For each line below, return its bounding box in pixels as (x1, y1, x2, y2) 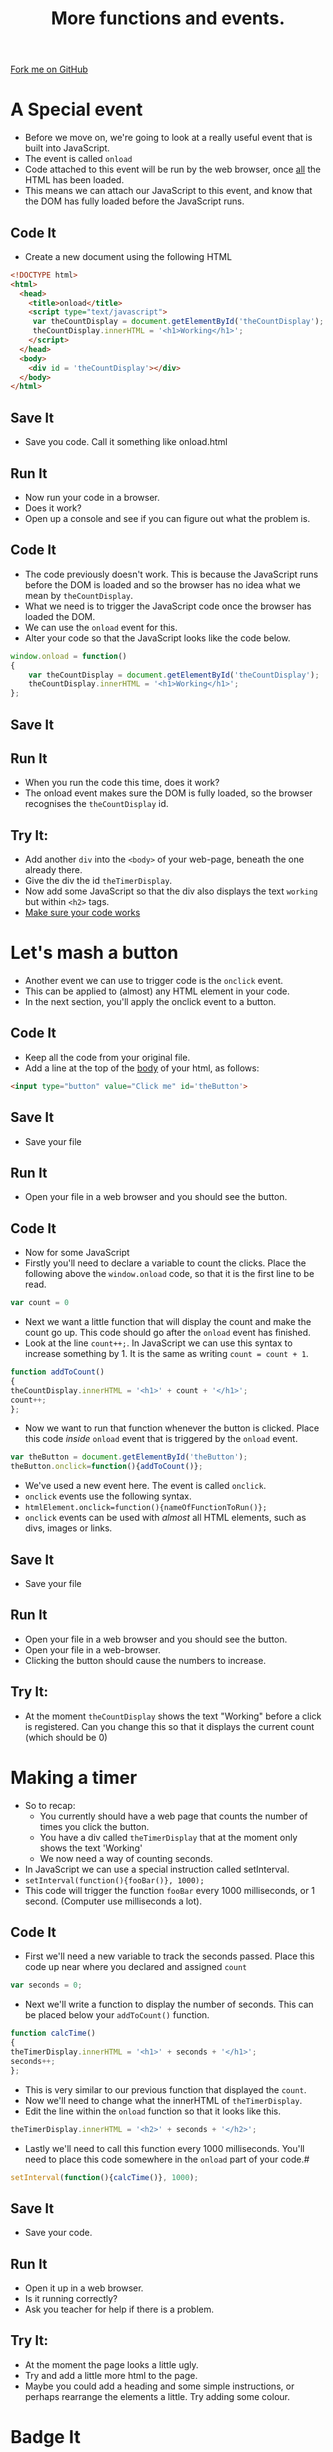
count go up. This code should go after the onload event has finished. (24, 1327, 312, 1339)
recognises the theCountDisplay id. (24, 798, 169, 810)
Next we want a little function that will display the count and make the (24, 1316, 312, 1328)
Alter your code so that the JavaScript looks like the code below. (24, 632, 291, 644)
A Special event (10, 98, 143, 121)
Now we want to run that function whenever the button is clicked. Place (24, 1422, 320, 1434)
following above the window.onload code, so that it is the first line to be (24, 1268, 315, 1280)
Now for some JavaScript (24, 1247, 130, 1259)
